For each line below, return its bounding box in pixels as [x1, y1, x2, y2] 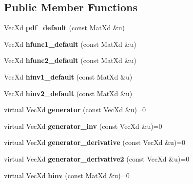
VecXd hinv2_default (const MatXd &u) [4, 88, 133, 98]
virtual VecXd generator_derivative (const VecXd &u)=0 [4, 137, 186, 147]
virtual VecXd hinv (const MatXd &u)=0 [4, 170, 130, 180]
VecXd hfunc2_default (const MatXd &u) [4, 55, 136, 65]
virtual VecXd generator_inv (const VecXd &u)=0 [4, 121, 162, 131]
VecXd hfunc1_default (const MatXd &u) [4, 39, 136, 49]
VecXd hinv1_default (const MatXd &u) [4, 71, 133, 82]
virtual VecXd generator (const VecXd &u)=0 [4, 104, 146, 115]
